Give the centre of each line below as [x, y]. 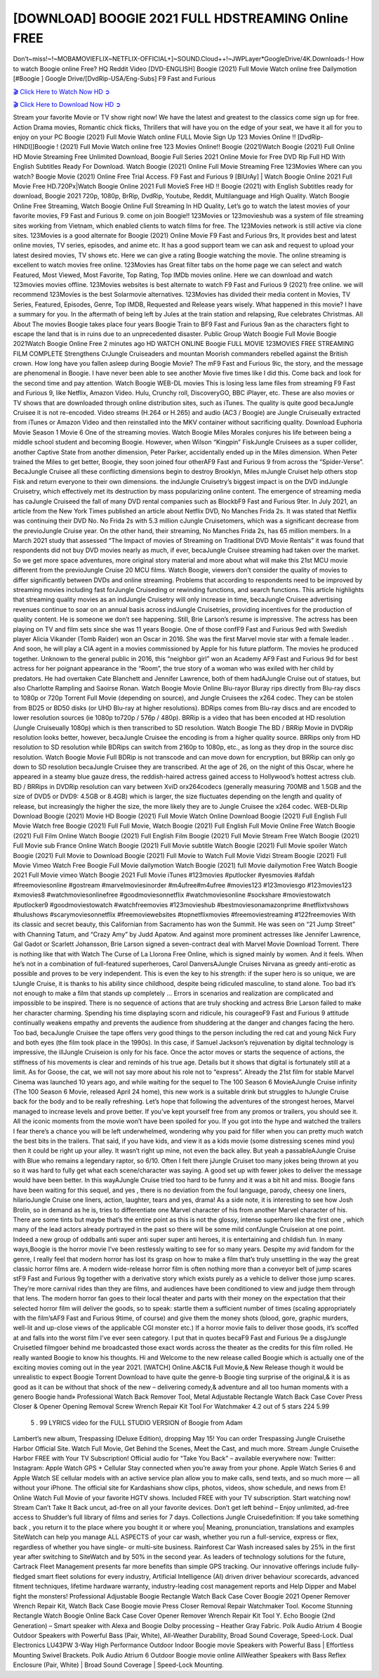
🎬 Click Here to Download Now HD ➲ [67, 104]
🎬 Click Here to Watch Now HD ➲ [61, 91]
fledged [24, 1576]
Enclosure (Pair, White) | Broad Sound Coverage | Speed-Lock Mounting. [118, 1665]
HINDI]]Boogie [34, 147]
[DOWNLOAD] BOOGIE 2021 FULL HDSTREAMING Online [181, 18]
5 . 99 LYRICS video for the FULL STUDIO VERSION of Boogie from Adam [137, 1422]
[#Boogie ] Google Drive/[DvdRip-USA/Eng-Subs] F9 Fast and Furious [114, 79]
